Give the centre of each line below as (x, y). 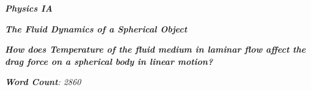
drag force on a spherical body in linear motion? (109, 61)
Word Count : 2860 (43, 82)
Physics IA (29, 8)
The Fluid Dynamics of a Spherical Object (96, 28)
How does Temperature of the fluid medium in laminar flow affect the (155, 49)
